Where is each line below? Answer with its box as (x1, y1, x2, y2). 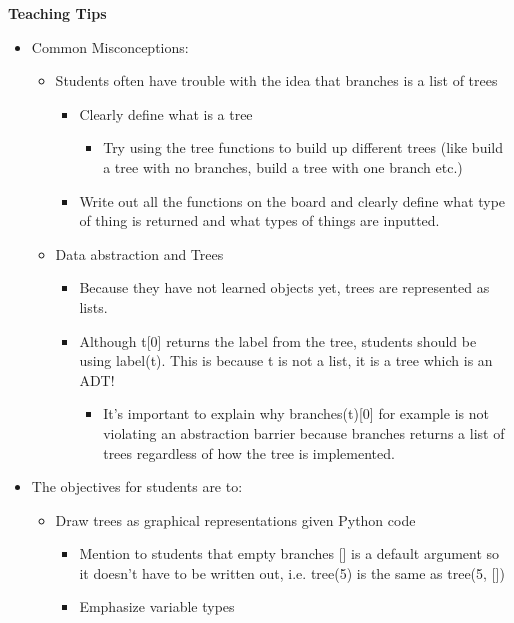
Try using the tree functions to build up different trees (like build (103, 137, 503, 158)
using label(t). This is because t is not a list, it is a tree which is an (79, 350, 493, 371)
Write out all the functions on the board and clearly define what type (79, 190, 506, 211)
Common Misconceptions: (31, 36, 189, 57)
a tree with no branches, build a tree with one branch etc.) (103, 156, 463, 177)
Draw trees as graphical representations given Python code (55, 509, 416, 530)
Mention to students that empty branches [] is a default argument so (79, 543, 500, 564)
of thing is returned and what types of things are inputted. (79, 210, 440, 231)
